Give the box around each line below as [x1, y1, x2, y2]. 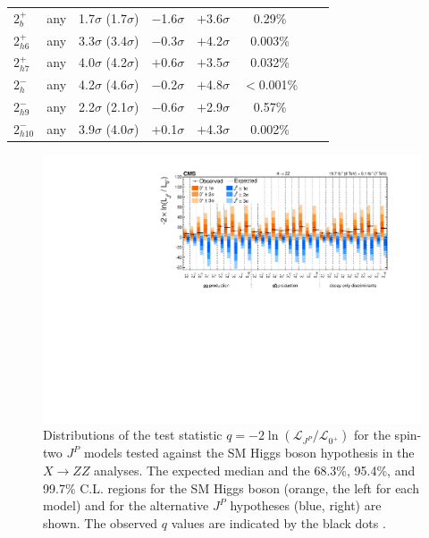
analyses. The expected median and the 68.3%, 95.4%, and [94, 460, 416, 479]
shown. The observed [43, 513, 158, 532]
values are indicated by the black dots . [171, 513, 386, 532]
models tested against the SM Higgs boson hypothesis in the [83, 443, 415, 462]
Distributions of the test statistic [43, 425, 223, 444]
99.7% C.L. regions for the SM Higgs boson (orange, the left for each [43, 478, 419, 497]
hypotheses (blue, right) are [230, 496, 382, 515]
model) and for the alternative [43, 496, 209, 515]
